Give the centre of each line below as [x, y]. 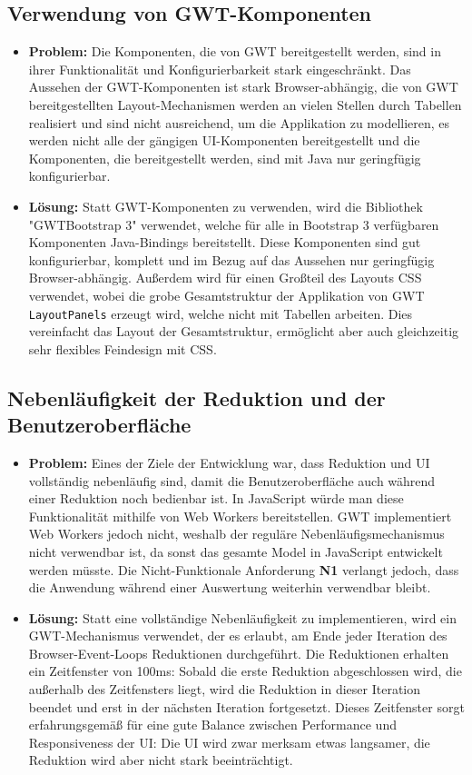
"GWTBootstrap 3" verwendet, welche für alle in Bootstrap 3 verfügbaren [234, 224]
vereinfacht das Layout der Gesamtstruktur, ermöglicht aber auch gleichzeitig [244, 331]
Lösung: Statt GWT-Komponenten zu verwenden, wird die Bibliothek [226, 206]
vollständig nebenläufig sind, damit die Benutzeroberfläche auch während [232, 480]
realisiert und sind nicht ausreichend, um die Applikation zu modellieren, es [239, 122]
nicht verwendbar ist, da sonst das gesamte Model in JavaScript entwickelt [236, 551]
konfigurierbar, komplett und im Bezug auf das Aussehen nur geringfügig [231, 259]
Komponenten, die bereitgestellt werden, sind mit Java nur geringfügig [225, 158]
